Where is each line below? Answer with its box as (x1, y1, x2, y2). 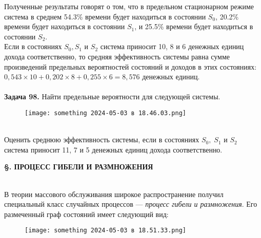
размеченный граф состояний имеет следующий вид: (4, 208, 169, 219)
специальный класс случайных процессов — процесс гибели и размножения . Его (4, 199, 257, 209)
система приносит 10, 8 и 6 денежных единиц (100, 41, 244, 52)
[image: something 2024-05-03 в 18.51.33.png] (25, 227, 186, 234)
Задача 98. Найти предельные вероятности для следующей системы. (4, 91, 220, 102)
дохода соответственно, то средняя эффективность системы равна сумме (4, 51, 230, 61)
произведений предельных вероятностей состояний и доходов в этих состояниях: (4, 61, 257, 72)
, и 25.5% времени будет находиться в (134, 21, 253, 32)
